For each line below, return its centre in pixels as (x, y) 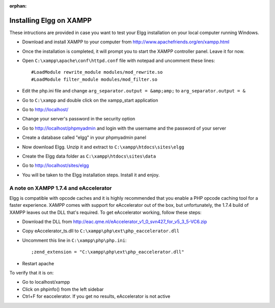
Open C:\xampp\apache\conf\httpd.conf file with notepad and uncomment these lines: (119, 60)
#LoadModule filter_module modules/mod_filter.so (94, 79)
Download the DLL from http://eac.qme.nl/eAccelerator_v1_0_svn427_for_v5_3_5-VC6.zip (115, 222)
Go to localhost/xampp (46, 282)
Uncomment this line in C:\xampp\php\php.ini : (74, 240)
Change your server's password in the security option (79, 119)
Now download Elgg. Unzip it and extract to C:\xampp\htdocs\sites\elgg (103, 147)
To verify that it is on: (32, 273)
